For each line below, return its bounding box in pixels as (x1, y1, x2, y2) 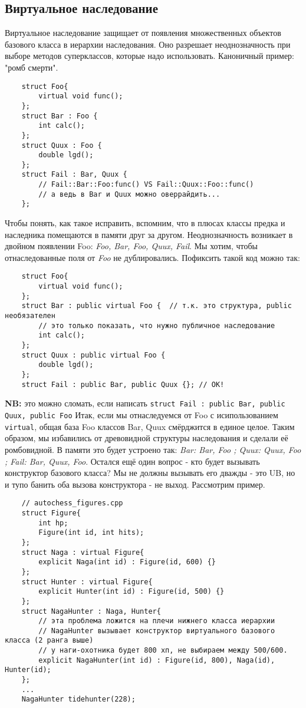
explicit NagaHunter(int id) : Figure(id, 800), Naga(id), (38, 656, 275, 664)
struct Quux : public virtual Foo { (21, 350, 166, 359)
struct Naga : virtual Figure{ (21, 548, 144, 557)
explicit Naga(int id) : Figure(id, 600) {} (38, 558, 216, 567)
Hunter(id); (5, 666, 51, 674)
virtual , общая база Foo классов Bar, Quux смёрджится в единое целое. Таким (5, 420, 295, 432)
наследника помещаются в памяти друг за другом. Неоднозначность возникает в (5, 228, 293, 240)
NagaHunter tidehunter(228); (21, 695, 136, 704)
